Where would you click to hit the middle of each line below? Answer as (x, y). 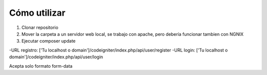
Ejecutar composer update (49, 41)
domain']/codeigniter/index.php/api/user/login (56, 57)
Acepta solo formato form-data (41, 66)
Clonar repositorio (40, 27)
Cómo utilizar (37, 13)
